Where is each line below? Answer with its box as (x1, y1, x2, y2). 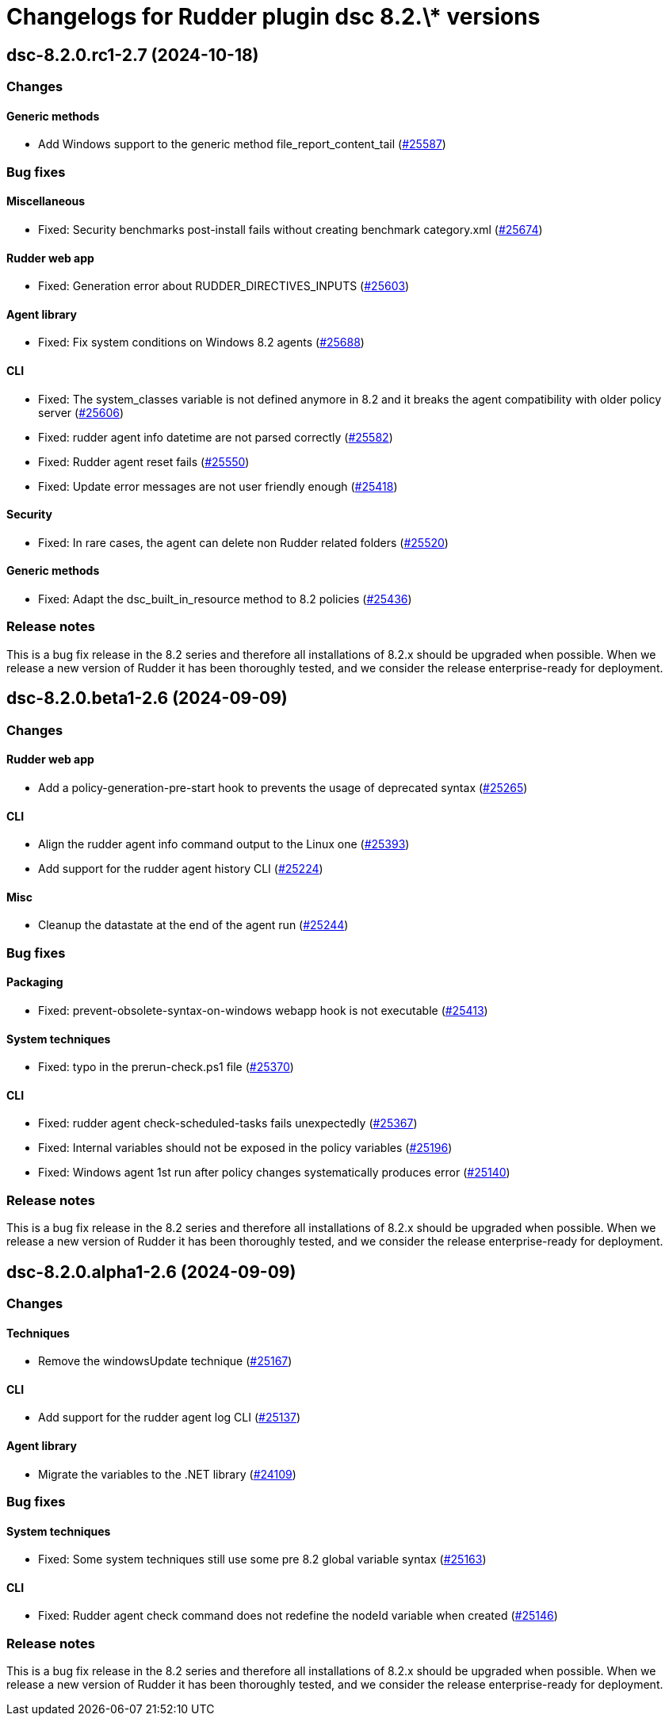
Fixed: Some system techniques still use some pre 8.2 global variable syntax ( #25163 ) (38, 1552, 487, 1567)
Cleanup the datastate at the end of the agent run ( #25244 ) (38, 918, 349, 932)
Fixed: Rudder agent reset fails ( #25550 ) (38, 454, 250, 469)
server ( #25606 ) (38, 405, 124, 419)
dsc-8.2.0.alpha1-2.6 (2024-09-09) (6, 1261, 296, 1282)
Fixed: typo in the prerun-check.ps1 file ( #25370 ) (38, 1060, 294, 1074)
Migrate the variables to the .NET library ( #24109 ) (38, 1467, 296, 1481)
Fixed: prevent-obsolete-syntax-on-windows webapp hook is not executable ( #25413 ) (38, 1003, 488, 1017)
